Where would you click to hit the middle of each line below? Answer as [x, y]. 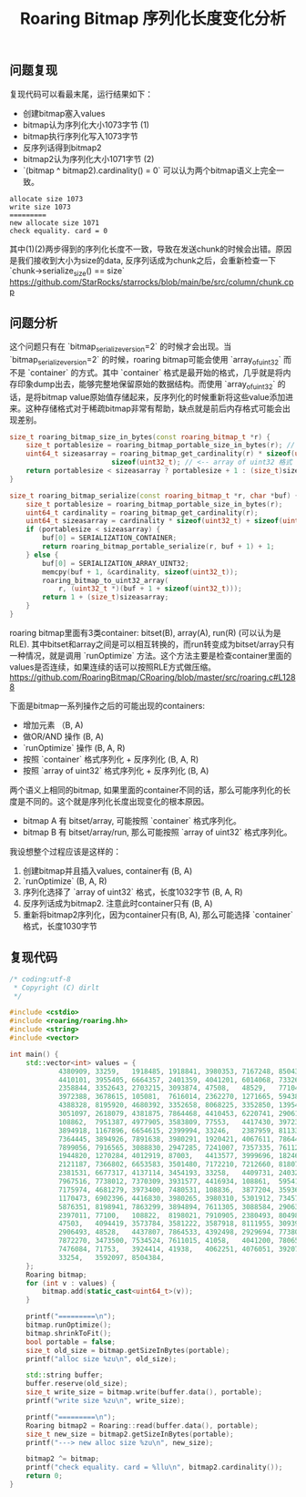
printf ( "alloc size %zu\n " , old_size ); [102, 1359]
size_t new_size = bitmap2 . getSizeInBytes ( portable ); [130, 1434]
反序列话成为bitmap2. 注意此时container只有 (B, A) [117, 903]
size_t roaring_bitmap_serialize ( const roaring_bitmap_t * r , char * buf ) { [154, 496]
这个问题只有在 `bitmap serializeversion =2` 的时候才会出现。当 [121, 348]
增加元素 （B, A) [53, 724]
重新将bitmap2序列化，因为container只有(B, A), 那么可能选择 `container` [158, 914]
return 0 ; [45, 1476]
